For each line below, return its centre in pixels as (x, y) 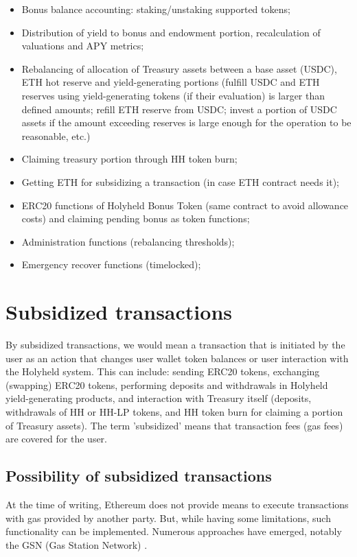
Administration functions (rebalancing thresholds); (128, 241)
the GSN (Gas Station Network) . (77, 544)
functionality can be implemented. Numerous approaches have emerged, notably (174, 531)
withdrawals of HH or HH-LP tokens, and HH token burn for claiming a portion (174, 412)
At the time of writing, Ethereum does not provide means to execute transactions (177, 504)
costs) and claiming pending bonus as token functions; (136, 218)
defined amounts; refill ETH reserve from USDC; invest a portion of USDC (179, 109)
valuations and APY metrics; (83, 46)
